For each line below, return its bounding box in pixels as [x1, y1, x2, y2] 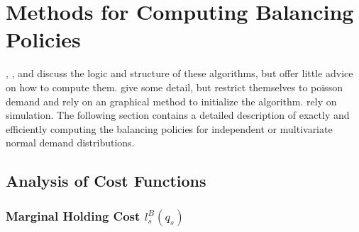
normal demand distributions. [6, 135, 135, 150]
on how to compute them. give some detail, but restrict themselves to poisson [6, 79, 343, 94]
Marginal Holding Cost [6, 207, 140, 224]
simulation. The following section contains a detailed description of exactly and [6, 108, 350, 122]
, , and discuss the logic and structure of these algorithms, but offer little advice [6, 66, 353, 81]
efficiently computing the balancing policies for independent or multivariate [6, 121, 333, 136]
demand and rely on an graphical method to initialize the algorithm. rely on [6, 93, 337, 108]
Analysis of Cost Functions [6, 170, 206, 192]
